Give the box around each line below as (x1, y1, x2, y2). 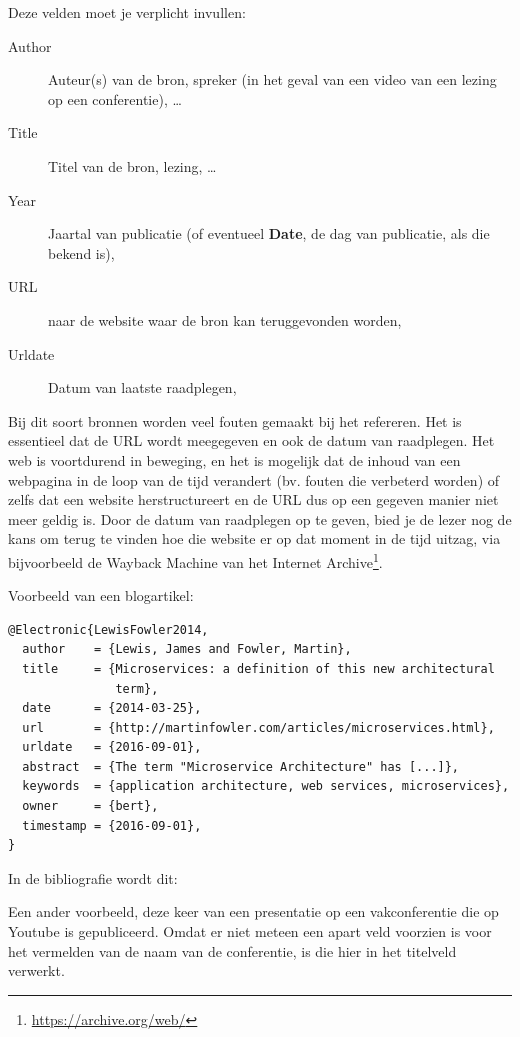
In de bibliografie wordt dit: (8, 867, 178, 888)
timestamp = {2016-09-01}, (22, 818, 202, 833)
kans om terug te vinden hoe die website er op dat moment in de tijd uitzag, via (8, 528, 501, 549)
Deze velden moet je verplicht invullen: (8, 2, 246, 22)
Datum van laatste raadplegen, (48, 377, 237, 398)
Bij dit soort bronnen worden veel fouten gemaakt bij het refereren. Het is (8, 410, 462, 431)
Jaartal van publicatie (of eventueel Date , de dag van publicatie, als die (48, 223, 490, 244)
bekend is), (48, 242, 115, 263)
